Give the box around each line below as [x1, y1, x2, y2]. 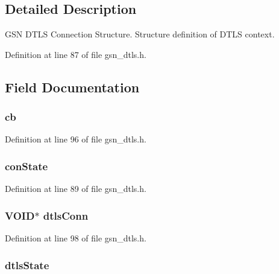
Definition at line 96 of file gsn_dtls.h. [5, 133, 146, 145]
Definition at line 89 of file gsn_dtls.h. [5, 182, 146, 195]
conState [5, 158, 48, 173]
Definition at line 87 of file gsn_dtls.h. [5, 48, 146, 60]
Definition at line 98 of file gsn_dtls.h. [5, 232, 146, 244]
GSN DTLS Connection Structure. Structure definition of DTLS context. [5, 28, 275, 40]
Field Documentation [5, 77, 140, 96]
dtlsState [5, 257, 49, 272]
